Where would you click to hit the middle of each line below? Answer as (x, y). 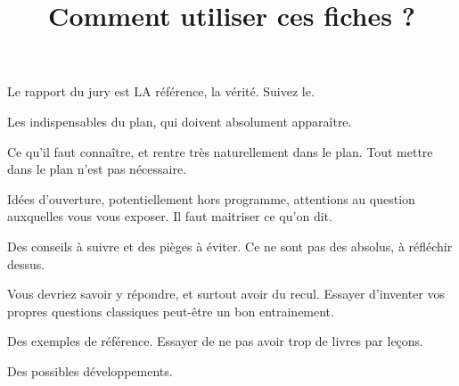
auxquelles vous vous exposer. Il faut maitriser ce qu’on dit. (170, 216)
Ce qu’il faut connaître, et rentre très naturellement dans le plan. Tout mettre (220, 151)
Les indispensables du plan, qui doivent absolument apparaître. (180, 121)
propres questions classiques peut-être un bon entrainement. (171, 311)
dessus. (26, 263)
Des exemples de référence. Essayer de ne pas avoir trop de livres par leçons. (216, 341)
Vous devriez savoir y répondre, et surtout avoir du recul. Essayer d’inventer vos (226, 294)
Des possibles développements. (90, 370)
